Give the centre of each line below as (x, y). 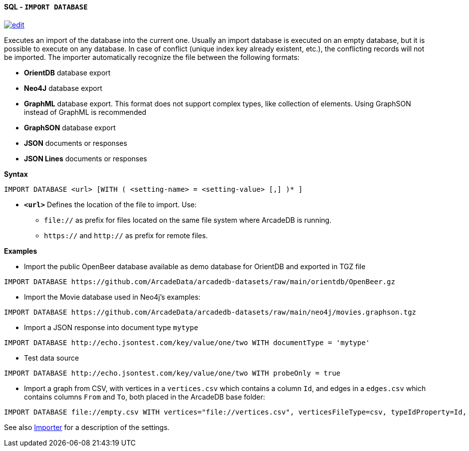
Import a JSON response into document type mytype (111, 327)
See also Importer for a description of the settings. (87, 427)
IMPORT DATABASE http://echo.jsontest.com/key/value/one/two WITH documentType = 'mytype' (187, 342)
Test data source (52, 358)
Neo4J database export (63, 88)
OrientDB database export (67, 72)
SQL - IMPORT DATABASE (46, 7)
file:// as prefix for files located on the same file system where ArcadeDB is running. (188, 220)
